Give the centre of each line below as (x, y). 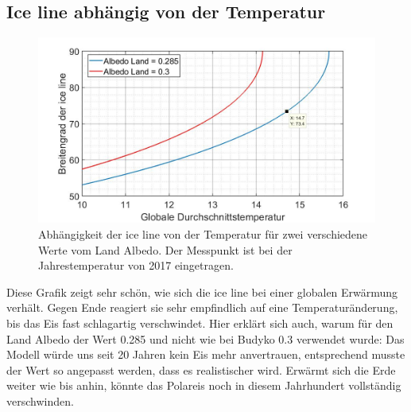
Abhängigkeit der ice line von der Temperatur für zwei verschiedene (203, 233)
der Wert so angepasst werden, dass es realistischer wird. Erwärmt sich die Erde (201, 369)
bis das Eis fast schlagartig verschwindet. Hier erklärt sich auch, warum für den (200, 323)
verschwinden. (40, 400)
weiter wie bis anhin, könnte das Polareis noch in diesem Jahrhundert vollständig (204, 385)
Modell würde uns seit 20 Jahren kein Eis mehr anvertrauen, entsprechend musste (206, 354)
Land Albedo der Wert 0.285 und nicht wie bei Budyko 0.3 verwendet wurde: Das (205, 338)
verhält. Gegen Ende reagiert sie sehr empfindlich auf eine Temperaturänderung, (202, 307)
